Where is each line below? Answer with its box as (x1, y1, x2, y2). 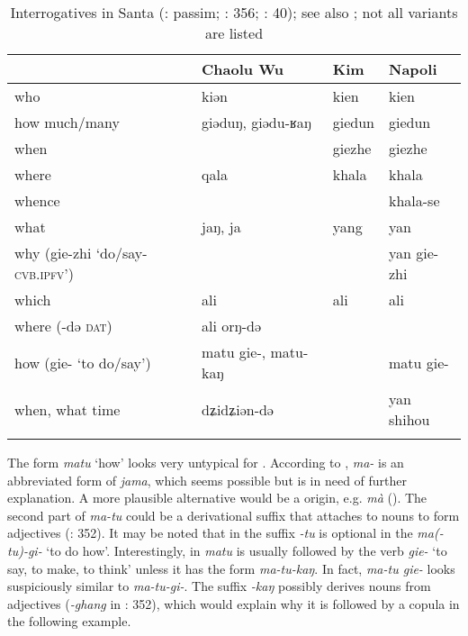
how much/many (14, 112, 120, 132)
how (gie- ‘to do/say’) (14, 351, 151, 373)
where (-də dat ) (14, 315, 112, 336)
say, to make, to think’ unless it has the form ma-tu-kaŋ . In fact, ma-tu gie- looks (7, 559, 455, 577)
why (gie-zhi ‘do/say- (14, 242, 148, 263)
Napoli (389, 59, 437, 79)
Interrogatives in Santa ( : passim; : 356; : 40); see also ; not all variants (10, 2, 458, 23)
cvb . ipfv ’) (14, 263, 75, 284)
